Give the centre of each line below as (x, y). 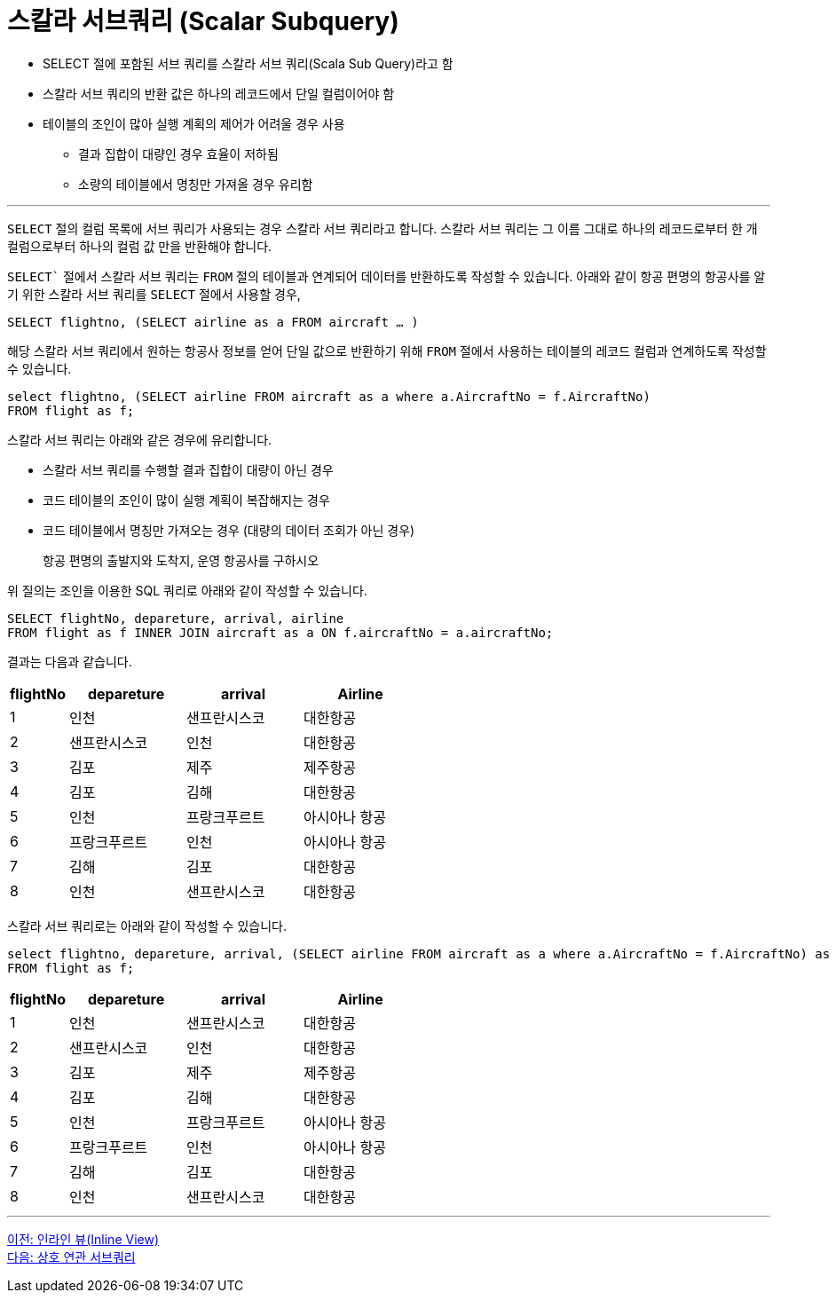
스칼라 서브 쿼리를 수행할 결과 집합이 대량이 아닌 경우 (188, 469)
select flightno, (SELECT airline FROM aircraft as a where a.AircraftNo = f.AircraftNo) (329, 396)
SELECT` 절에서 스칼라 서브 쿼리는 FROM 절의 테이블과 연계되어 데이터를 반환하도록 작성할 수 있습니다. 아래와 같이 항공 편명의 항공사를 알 (386, 276)
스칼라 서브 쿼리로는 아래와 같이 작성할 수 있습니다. (147, 926)
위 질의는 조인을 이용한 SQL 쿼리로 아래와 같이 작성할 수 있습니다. (187, 590)
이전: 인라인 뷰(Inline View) (83, 1239)
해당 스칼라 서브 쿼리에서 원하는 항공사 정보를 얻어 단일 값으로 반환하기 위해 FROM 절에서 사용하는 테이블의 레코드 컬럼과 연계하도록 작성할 (387, 351)
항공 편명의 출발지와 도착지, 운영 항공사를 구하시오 (181, 560)
